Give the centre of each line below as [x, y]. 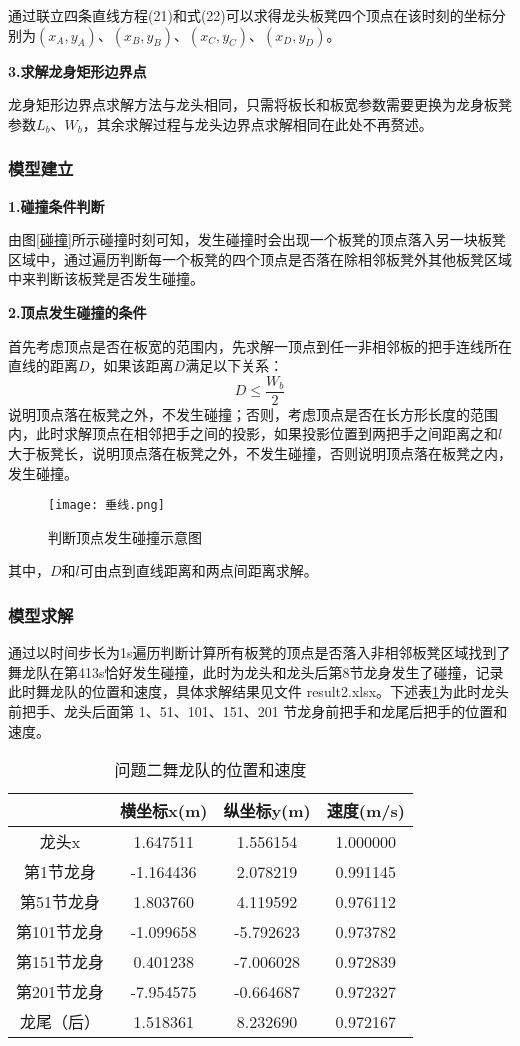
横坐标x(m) [164, 811]
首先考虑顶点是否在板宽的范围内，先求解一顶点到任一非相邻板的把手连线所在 [260, 345]
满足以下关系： [234, 365]
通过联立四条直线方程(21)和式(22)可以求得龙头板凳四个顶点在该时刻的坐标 [250, 15]
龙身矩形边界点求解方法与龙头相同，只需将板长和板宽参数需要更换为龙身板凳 [260, 104]
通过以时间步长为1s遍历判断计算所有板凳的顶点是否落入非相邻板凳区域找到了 [259, 652]
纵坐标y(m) [267, 811]
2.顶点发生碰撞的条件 [77, 311]
